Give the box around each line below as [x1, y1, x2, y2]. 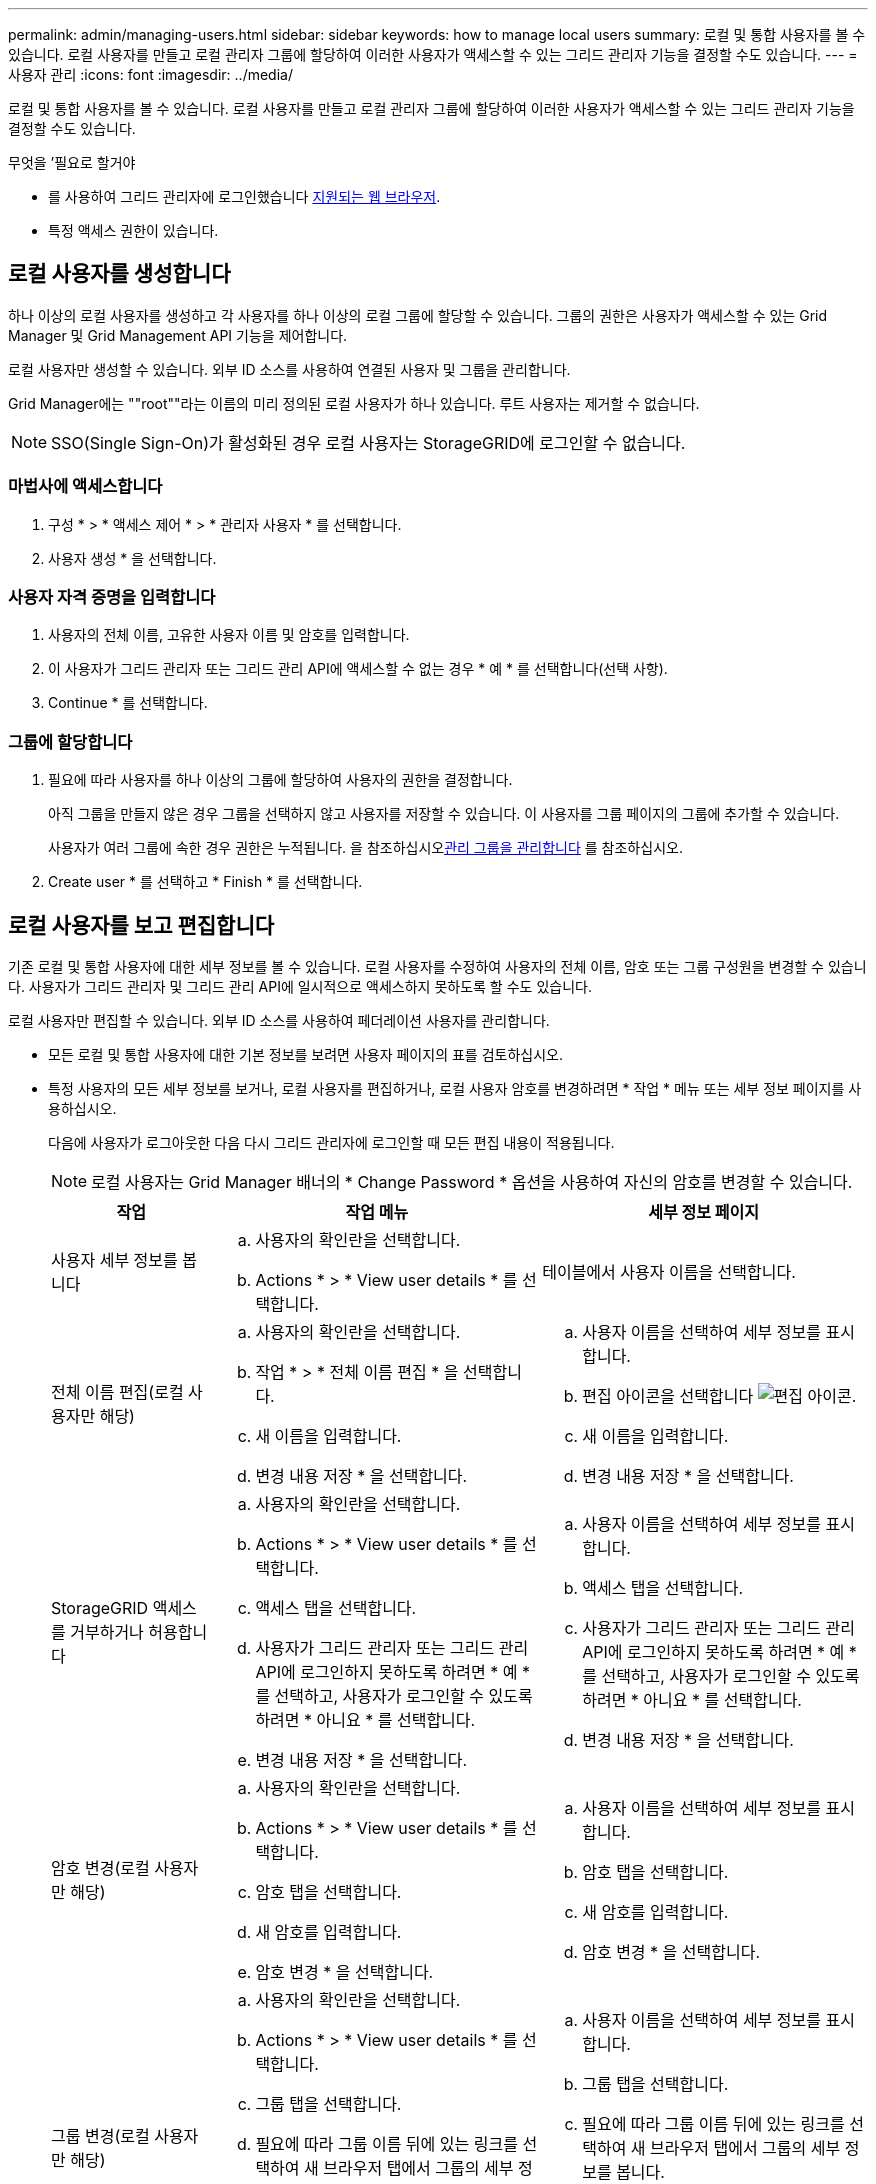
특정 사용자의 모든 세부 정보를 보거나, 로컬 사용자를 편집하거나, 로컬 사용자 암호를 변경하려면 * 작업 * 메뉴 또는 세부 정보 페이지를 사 [48, 1079, 862, 1097]
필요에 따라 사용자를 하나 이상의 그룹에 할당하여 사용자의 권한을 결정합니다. [48, 771, 513, 789]
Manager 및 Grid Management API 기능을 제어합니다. [8, 326, 348, 344]
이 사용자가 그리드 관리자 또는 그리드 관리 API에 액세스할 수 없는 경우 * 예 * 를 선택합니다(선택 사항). [48, 660, 668, 678]
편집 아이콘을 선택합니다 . [582, 1385, 857, 1406]
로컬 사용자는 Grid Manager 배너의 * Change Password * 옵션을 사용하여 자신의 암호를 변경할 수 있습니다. [91, 1171, 853, 1192]
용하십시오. [48, 1099, 117, 1117]
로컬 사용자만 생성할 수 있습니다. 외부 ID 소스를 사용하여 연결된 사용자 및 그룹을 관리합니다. [8, 360, 571, 378]
